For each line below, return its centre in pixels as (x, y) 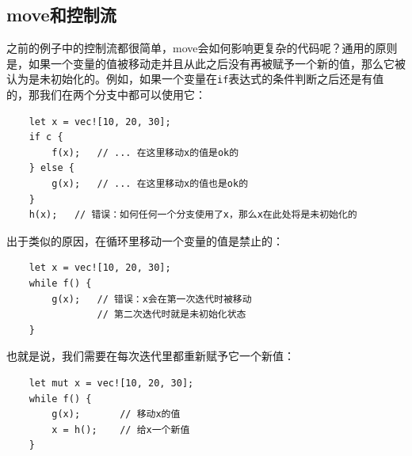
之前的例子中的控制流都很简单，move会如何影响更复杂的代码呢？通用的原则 (202, 48)
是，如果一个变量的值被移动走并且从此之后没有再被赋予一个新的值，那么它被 (206, 63)
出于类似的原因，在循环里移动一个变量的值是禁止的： (145, 240)
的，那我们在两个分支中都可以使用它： (106, 95)
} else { (51, 168)
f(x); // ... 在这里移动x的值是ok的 (145, 152)
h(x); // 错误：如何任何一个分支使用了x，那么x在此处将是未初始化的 (193, 215)
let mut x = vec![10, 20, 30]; (111, 383)
